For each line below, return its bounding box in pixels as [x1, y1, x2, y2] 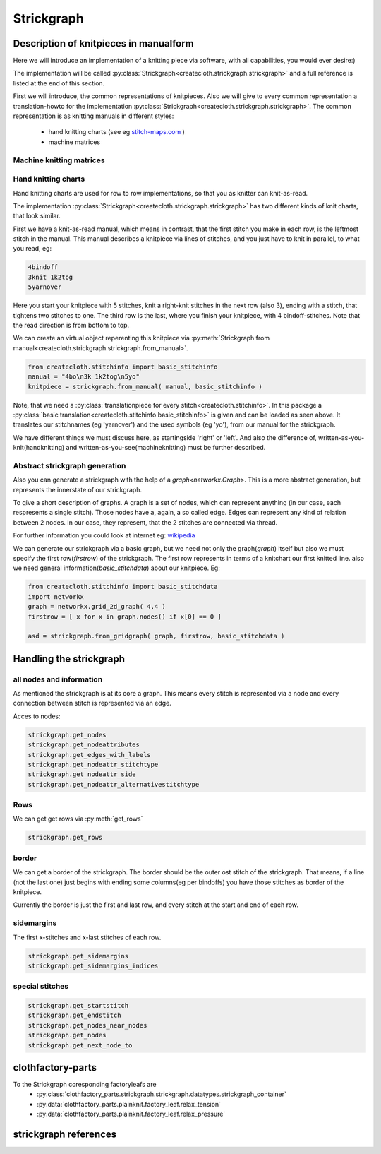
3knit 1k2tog [28, 273, 73, 281]
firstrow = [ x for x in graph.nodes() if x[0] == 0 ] [28, 612, 222, 621]
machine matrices [48, 138, 101, 146]
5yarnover [28, 283, 62, 291]
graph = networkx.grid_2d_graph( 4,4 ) [28, 602, 166, 611]
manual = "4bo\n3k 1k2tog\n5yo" [28, 373, 140, 381]
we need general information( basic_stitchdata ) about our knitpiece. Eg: [13, 564, 220, 572]
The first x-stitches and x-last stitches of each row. [13, 933, 162, 941]
